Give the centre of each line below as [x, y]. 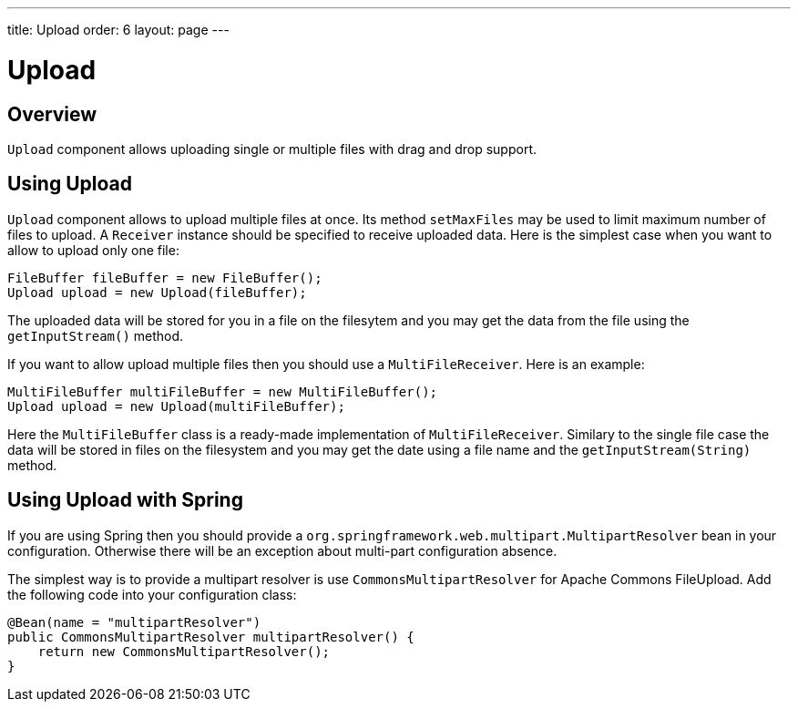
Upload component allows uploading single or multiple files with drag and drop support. [272, 149]
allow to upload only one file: [93, 250]
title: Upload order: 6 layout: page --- [118, 30]
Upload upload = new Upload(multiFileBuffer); [176, 406]
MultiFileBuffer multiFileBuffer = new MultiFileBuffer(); [223, 391]
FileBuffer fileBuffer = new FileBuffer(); [165, 277]
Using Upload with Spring [125, 500]
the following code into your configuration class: [152, 594]
